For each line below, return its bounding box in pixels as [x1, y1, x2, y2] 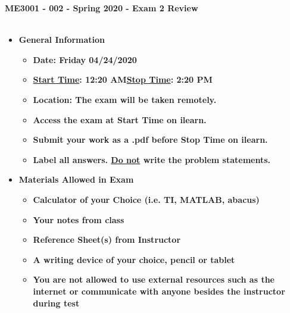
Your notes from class [33, 213, 124, 226]
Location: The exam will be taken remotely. [33, 93, 217, 105]
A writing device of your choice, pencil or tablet [33, 253, 235, 265]
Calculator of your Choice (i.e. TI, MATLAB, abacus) [33, 193, 260, 205]
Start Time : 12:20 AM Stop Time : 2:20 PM [33, 73, 213, 86]
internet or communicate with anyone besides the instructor [33, 284, 285, 297]
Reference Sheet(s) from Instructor [33, 233, 181, 246]
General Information [18, 33, 105, 46]
